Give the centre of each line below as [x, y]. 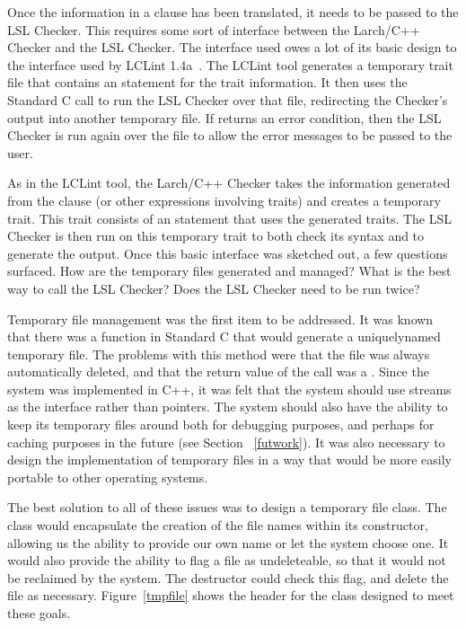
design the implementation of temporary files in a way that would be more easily [229, 460]
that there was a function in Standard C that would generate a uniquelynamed [224, 336]
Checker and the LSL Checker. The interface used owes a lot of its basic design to [232, 47]
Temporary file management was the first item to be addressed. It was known [220, 318]
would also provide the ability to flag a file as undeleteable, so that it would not [227, 560]
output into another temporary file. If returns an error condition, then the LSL [224, 117]
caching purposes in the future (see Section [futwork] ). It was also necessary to [226, 442]
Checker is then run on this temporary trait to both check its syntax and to [216, 236]
